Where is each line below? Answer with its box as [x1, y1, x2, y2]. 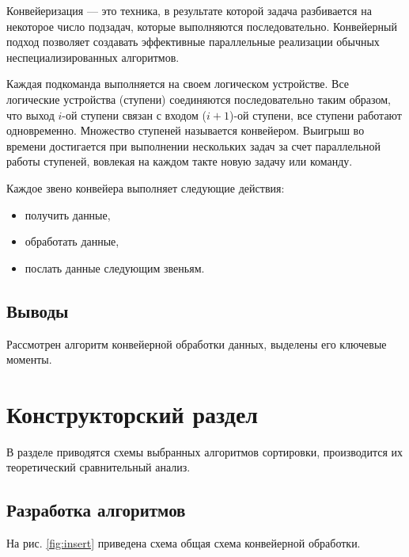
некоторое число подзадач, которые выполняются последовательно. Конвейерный [6, 17, 397, 34]
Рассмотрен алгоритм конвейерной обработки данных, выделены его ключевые [6, 335, 387, 352]
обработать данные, [25, 233, 119, 250]
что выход [6, 106, 55, 123]
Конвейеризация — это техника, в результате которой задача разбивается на [6, 2, 372, 18]
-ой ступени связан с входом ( [62, 106, 207, 123]
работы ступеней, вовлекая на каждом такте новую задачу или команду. [6, 153, 353, 170]
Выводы [6, 298, 69, 322]
